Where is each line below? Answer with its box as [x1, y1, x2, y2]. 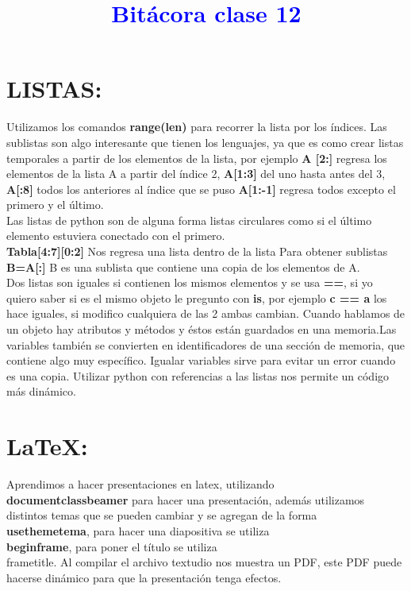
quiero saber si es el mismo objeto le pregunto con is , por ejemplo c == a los [6, 289, 387, 306]
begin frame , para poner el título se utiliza [6, 538, 217, 554]
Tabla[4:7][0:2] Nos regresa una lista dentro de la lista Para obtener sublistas [6, 243, 388, 260]
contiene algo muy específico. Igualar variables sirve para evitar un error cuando [6, 352, 396, 369]
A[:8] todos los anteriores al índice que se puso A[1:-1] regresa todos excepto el [6, 180, 396, 197]
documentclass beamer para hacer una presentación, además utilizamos [6, 491, 365, 508]
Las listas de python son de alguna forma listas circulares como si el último [6, 211, 372, 228]
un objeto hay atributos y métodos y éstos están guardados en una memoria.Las [6, 321, 397, 338]
